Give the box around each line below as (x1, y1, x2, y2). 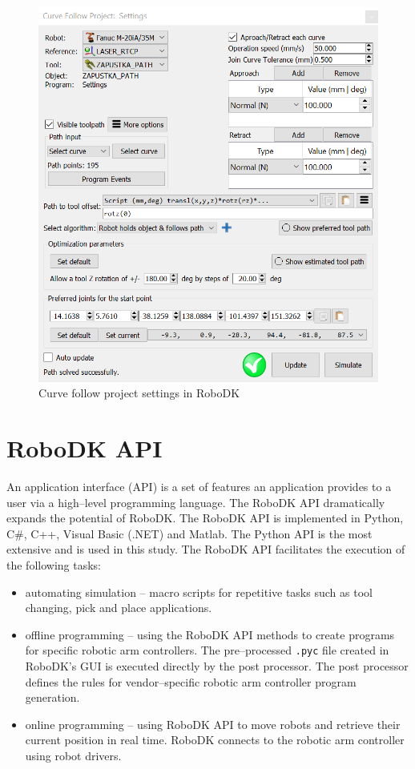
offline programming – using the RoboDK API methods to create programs (25, 626, 395, 642)
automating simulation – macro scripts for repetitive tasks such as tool (25, 583, 373, 600)
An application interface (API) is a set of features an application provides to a (6, 477, 392, 494)
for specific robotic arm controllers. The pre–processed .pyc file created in (25, 642, 389, 658)
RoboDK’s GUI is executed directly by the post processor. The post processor (25, 657, 409, 674)
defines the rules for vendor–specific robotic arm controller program (25, 673, 357, 690)
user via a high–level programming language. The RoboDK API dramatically (6, 493, 385, 510)
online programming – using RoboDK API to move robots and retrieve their (25, 715, 401, 732)
